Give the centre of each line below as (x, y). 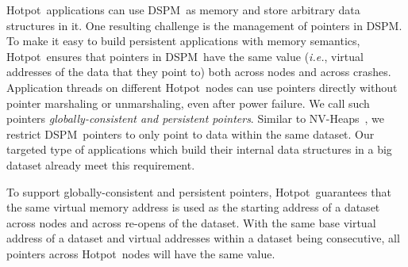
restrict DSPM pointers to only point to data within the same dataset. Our (191, 133)
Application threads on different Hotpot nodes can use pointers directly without (202, 87)
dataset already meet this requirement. (101, 164)
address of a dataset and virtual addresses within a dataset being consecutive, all (203, 238)
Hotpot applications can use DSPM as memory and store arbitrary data (183, 10)
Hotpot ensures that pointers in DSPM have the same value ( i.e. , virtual (185, 56)
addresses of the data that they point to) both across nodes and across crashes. (199, 72)
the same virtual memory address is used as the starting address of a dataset (193, 207)
